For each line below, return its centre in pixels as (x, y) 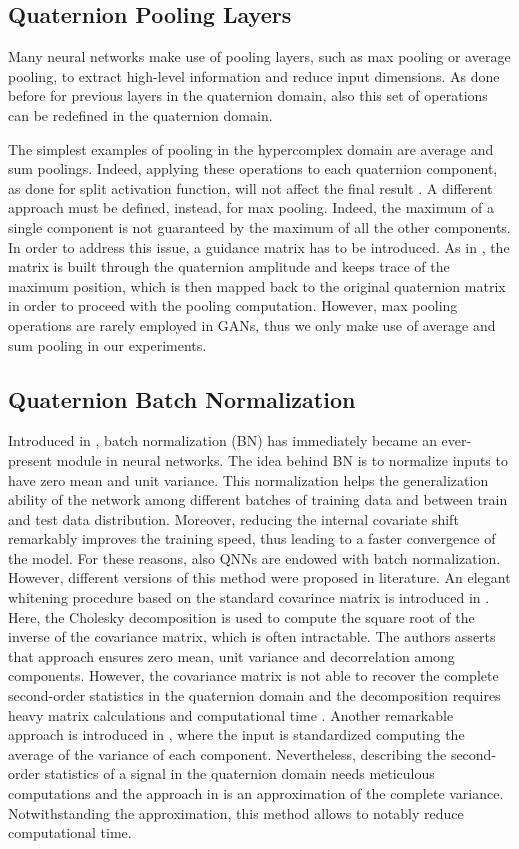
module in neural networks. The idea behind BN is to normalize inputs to (282, 459)
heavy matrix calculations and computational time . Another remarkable (231, 714)
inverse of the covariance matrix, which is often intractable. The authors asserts (252, 636)
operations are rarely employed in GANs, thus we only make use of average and (252, 324)
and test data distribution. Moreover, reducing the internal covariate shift (233, 518)
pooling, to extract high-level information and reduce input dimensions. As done (254, 75)
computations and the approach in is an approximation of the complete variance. (256, 793)
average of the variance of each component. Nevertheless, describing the (227, 753)
